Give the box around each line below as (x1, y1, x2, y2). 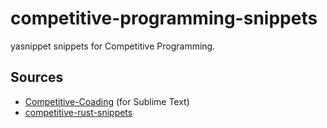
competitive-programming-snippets (10, 7, 318, 30)
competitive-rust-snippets (24, 106, 133, 118)
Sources (10, 69, 64, 86)
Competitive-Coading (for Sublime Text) (24, 95, 190, 107)
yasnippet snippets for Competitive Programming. (10, 40, 216, 52)
